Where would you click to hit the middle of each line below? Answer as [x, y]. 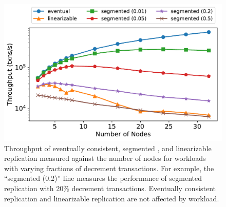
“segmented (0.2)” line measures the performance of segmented [103, 178]
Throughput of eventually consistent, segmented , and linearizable [108, 148]
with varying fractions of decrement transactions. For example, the [109, 168]
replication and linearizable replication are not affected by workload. [112, 198]
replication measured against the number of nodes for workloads [105, 158]
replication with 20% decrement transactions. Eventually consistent [110, 188]
